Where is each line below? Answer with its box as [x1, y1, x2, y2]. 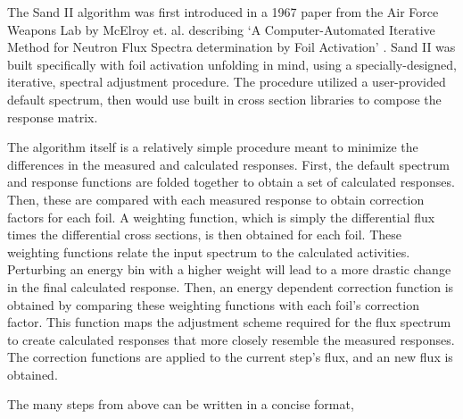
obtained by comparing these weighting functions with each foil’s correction [7, 295, 419, 314]
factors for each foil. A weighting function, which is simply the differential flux [7, 207, 435, 226]
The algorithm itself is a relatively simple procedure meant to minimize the [7, 138, 418, 156]
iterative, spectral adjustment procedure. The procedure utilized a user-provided [7, 72, 446, 91]
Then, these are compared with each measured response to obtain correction [7, 189, 425, 208]
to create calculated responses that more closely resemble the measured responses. [7, 330, 455, 348]
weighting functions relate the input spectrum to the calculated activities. [7, 242, 410, 261]
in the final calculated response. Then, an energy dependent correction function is [7, 277, 454, 296]
